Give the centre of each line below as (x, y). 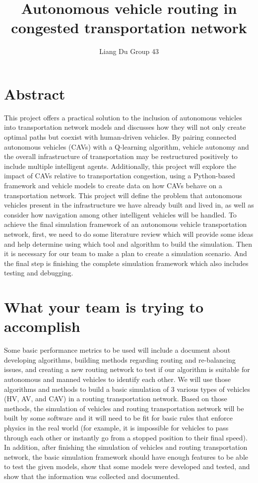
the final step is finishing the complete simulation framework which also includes (126, 263)
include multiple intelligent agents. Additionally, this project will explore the (120, 166)
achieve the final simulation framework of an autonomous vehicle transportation (126, 224)
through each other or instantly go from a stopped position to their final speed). (126, 437)
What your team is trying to (104, 307)
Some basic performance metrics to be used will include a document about (117, 350)
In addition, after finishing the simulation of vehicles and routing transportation (126, 447)
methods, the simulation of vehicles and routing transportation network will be (124, 408)
